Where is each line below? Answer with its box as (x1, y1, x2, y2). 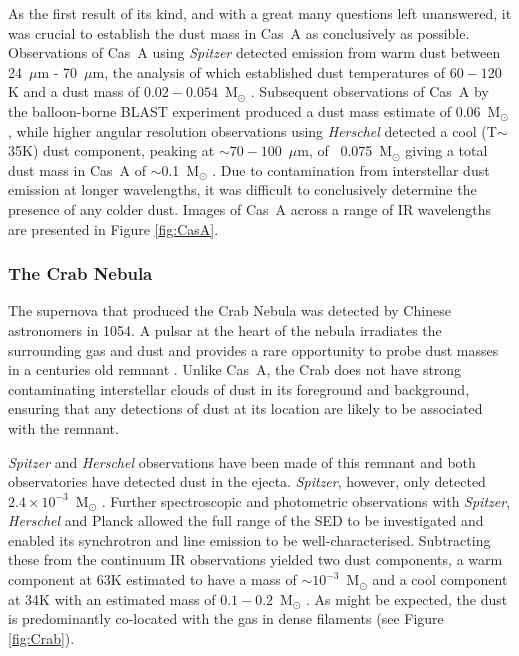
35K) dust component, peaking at (8, 140, 215, 161)
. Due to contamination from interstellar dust (212, 159, 490, 180)
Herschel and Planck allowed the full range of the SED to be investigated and (8, 510, 484, 531)
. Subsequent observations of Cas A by (250, 81, 489, 102)
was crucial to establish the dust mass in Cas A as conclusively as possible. (8, 22, 470, 43)
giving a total (405, 140, 488, 161)
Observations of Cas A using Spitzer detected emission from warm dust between (8, 42, 501, 63)
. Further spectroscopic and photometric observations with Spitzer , (101, 490, 511, 511)
